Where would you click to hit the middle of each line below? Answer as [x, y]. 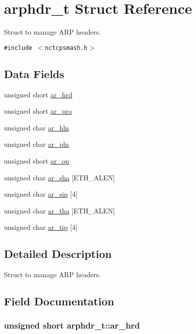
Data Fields [34, 73]
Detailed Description [58, 254]
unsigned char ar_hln [37, 127]
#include [18, 48]
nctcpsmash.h [66, 48]
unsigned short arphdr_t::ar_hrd [72, 325]
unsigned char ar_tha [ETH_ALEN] [59, 210]
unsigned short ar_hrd [38, 94]
